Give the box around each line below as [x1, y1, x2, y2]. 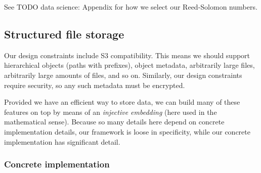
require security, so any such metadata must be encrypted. [4, 79, 185, 90]
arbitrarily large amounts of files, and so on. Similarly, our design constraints [4, 69, 242, 80]
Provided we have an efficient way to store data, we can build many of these [4, 97, 240, 107]
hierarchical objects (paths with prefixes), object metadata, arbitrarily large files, [4, 60, 255, 70]
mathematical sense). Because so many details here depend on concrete [4, 116, 225, 127]
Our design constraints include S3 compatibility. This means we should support [4, 50, 250, 60]
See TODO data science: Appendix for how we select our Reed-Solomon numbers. [4, 2, 257, 12]
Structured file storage [4, 26, 124, 41]
